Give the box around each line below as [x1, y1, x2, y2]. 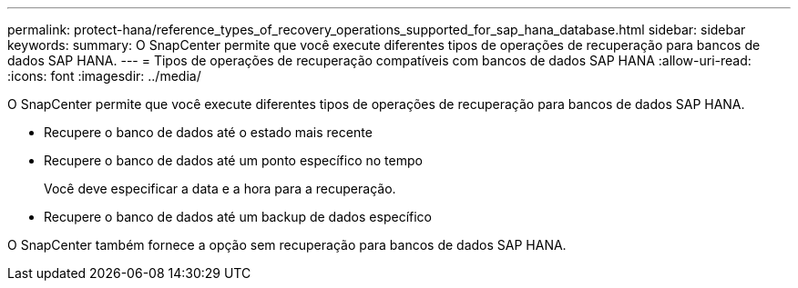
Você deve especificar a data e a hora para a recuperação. [44, 181, 396, 196]
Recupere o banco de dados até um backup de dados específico [44, 209, 432, 224]
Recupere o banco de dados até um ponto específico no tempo [44, 153, 423, 168]
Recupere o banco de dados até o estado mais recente [44, 124, 373, 140]
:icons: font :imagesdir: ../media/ [7, 68, 201, 84]
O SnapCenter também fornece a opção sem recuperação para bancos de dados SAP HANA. [7, 237, 567, 253]
